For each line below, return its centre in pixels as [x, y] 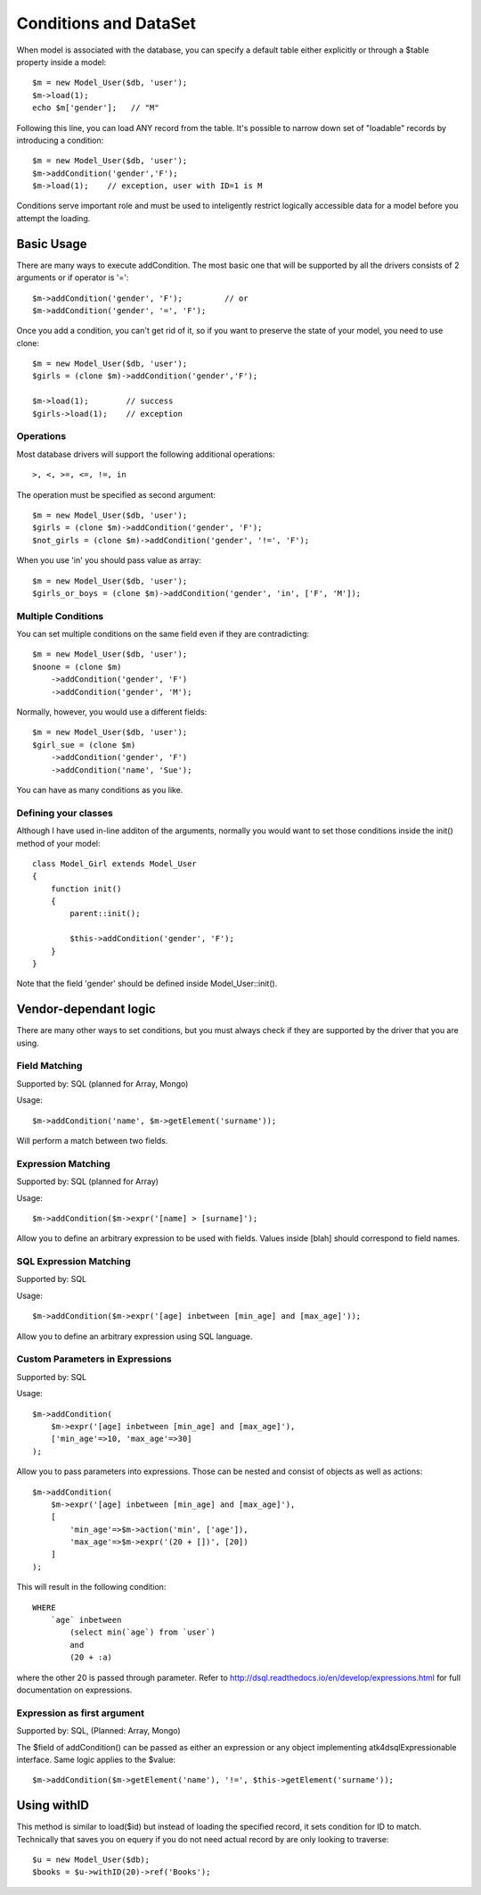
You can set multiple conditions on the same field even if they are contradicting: [163, 634]
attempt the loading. [53, 218]
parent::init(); [105, 914]
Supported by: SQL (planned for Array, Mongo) [102, 1083]
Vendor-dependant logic [86, 1010]
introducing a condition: [60, 140]
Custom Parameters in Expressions [94, 1359]
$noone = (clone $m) [77, 666]
